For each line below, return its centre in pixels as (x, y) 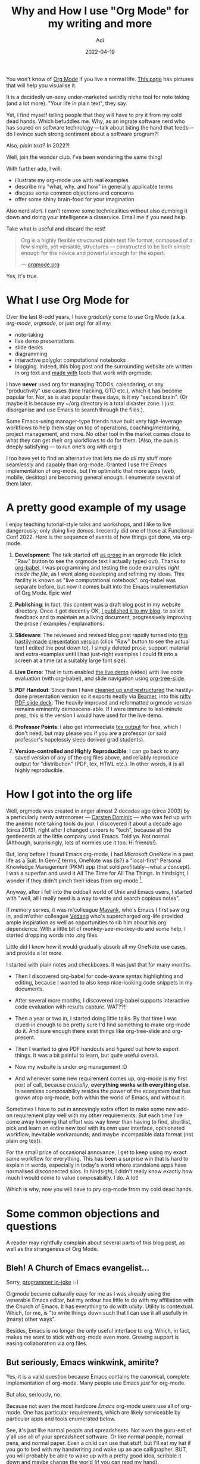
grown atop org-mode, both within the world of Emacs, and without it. (100, 1097)
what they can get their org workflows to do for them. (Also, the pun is (92, 440)
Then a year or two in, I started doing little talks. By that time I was (96, 1019)
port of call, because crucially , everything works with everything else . (102, 1085)
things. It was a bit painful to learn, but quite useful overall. (87, 1056)
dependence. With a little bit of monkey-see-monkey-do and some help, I (96, 929)
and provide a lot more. (35, 953)
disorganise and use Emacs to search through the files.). (75, 410)
